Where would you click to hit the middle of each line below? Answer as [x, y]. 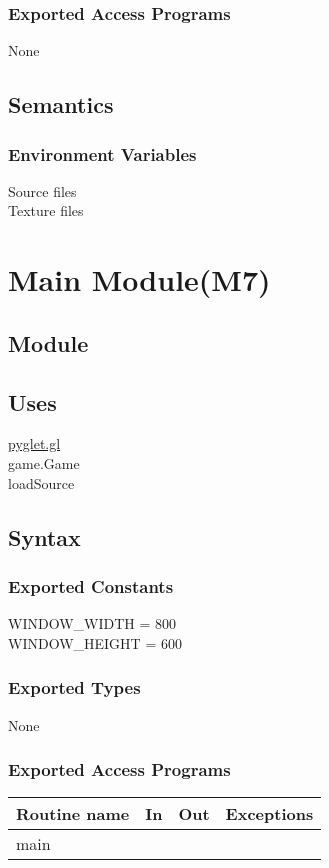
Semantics [61, 104]
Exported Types [74, 687]
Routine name [73, 814]
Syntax [44, 536]
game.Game [44, 462]
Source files [42, 190]
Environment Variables [102, 153]
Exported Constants [91, 585]
